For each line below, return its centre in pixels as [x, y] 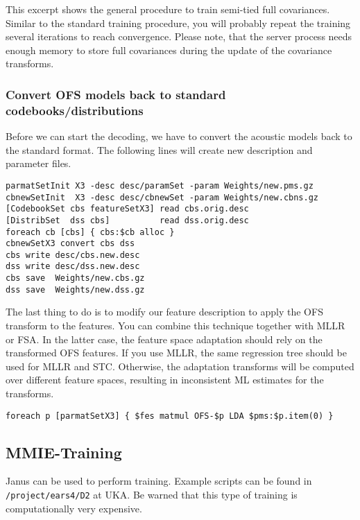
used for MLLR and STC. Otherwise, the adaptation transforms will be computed [180, 366]
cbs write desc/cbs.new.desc [73, 255]
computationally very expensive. [74, 508]
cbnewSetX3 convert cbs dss [70, 244]
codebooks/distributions [75, 110]
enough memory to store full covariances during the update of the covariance [169, 50]
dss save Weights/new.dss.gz [75, 289]
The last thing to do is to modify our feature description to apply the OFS [164, 312]
